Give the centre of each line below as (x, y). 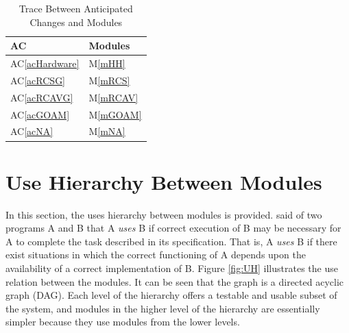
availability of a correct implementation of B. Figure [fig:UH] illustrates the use (172, 268)
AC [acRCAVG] (42, 97)
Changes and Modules (76, 22)
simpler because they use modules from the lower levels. (123, 322)
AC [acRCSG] (38, 80)
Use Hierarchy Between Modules (164, 181)
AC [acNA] (32, 131)
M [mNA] (107, 131)
